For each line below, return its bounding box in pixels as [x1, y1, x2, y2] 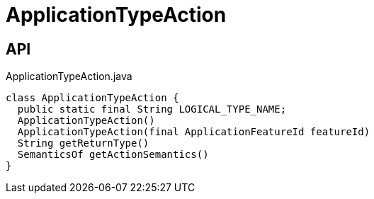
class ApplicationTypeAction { [6, 92, 179, 104]
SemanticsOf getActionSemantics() [17, 149, 209, 161]
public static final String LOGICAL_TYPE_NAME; [17, 103, 287, 115]
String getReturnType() [17, 137, 149, 149]
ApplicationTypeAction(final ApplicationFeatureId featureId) [17, 126, 370, 138]
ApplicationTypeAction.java [6, 70, 132, 83]
